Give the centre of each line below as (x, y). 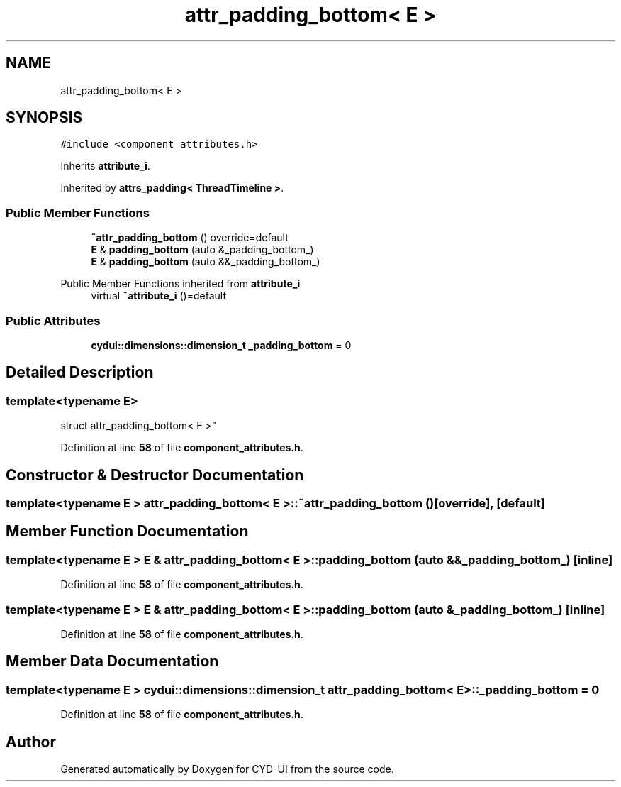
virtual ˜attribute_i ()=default (158, 296)
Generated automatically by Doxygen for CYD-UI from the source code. (227, 769)
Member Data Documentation (112, 661)
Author (31, 742)
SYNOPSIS (44, 118)
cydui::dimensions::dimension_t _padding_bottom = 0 (221, 345)
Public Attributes (53, 320)
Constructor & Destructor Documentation (155, 475)
